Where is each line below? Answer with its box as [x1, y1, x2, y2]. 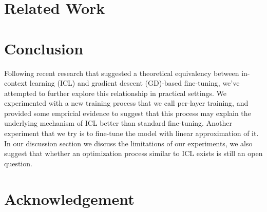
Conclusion [4, 37, 84, 59]
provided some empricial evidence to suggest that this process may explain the [4, 107, 251, 118]
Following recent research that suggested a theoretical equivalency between [4, 67, 239, 78]
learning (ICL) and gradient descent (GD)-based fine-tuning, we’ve [29, 78, 240, 88]
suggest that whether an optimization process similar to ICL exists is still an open [4, 148, 263, 159]
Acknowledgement [4, 188, 135, 209]
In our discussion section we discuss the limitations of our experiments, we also [4, 138, 253, 148]
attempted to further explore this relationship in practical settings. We [4, 87, 226, 98]
